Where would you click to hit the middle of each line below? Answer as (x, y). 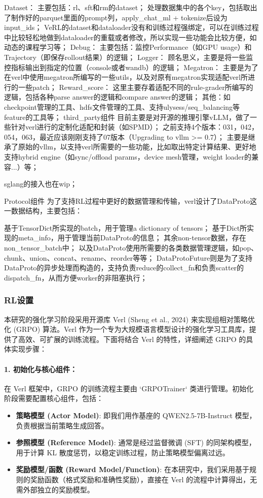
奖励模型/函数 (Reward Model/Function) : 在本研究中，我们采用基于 (133, 469)
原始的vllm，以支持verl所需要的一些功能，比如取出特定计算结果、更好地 (137, 147)
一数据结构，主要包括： (43, 211)
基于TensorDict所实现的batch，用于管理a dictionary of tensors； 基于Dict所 (126, 227)
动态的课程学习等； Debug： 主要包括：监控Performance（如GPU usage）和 (128, 47)
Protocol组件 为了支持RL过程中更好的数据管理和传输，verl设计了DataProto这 (130, 200)
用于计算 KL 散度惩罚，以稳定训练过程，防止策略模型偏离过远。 (123, 452)
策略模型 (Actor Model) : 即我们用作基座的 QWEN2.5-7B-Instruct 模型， (136, 415)
